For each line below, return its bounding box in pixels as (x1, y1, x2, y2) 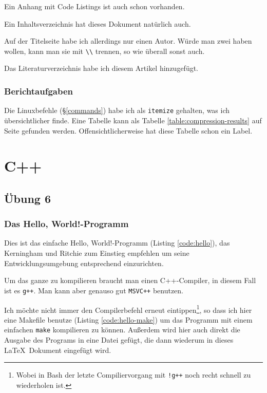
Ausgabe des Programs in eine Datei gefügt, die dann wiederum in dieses (4, 334, 234, 345)
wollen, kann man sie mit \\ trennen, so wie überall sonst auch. (4, 45, 205, 56)
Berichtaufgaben (4, 84, 73, 97)
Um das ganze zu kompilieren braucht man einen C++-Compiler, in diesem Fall (4, 275, 256, 286)
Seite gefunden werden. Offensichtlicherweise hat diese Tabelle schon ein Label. (4, 125, 253, 136)
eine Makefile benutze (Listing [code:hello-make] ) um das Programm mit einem (4, 314, 253, 325)
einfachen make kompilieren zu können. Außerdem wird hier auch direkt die (4, 324, 240, 335)
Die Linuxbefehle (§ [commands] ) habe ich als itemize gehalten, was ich (4, 105, 230, 116)
